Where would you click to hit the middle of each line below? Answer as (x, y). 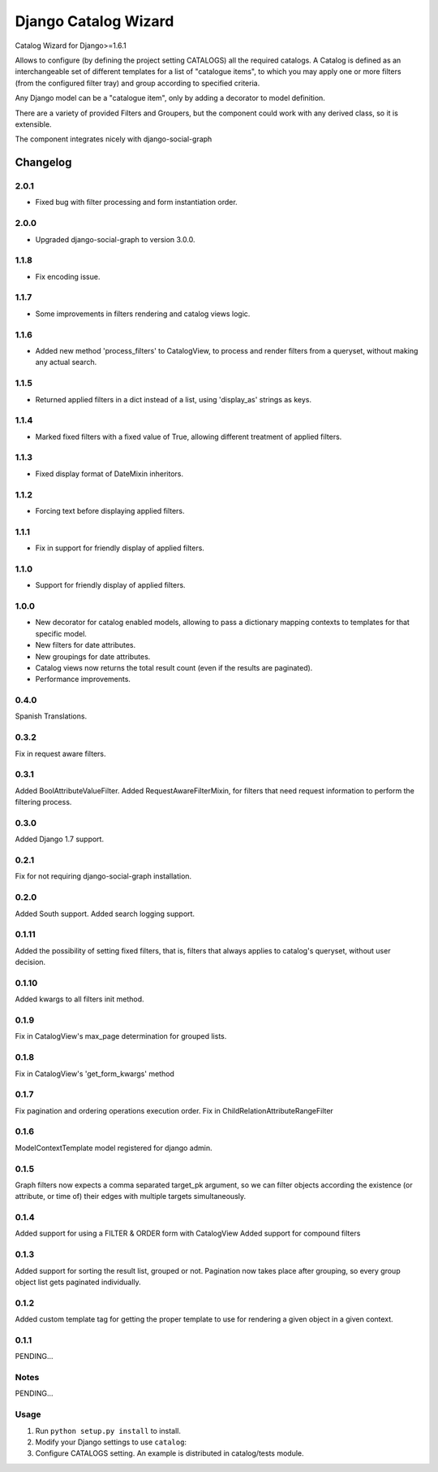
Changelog (43, 163)
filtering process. (43, 802)
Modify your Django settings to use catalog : (111, 1442)
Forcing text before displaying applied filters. (110, 510)
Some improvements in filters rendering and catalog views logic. (143, 314)
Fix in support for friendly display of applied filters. (120, 548)
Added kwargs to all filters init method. (80, 999)
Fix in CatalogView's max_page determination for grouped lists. (121, 1036)
